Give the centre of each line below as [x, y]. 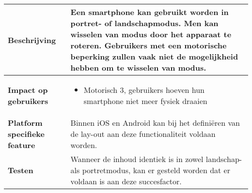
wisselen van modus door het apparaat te [151, 34]
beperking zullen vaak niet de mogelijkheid [154, 56]
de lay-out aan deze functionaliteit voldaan [143, 134]
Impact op [28, 90]
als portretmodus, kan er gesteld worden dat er [150, 170]
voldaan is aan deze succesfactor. [126, 181]
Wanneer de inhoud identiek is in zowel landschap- [156, 159]
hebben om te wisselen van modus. [138, 67]
